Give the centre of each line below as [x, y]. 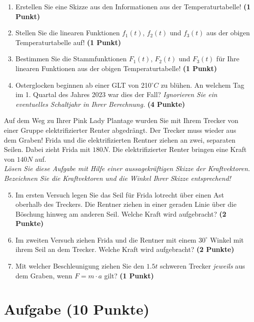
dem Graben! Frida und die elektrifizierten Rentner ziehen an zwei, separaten [120, 139]
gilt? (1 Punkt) [129, 275]
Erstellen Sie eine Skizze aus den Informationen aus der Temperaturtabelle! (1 [133, 6]
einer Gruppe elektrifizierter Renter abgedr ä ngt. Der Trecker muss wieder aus [120, 130]
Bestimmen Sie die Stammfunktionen [71, 59]
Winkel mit [227, 239]
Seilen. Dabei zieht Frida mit [47, 149]
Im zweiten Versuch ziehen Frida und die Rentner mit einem [106, 239]
